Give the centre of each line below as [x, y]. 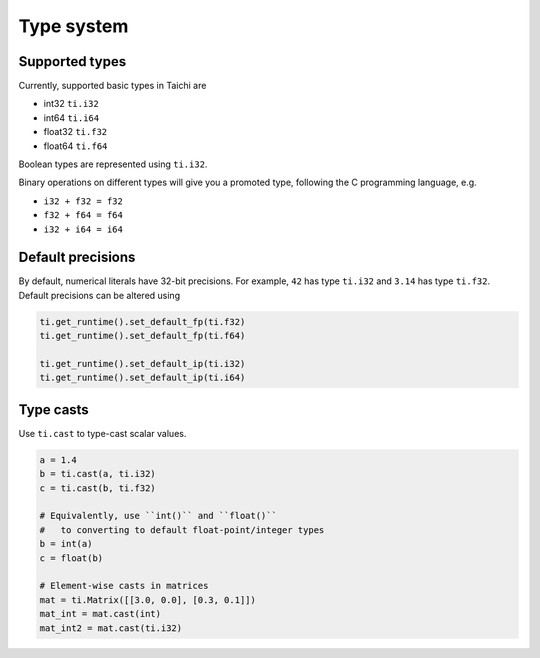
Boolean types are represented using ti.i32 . [113, 164]
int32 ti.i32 [71, 104]
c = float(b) [71, 558]
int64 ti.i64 [71, 117]
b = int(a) [66, 544]
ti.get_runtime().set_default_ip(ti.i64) [142, 378]
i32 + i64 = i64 [83, 229]
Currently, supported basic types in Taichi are [112, 86]
